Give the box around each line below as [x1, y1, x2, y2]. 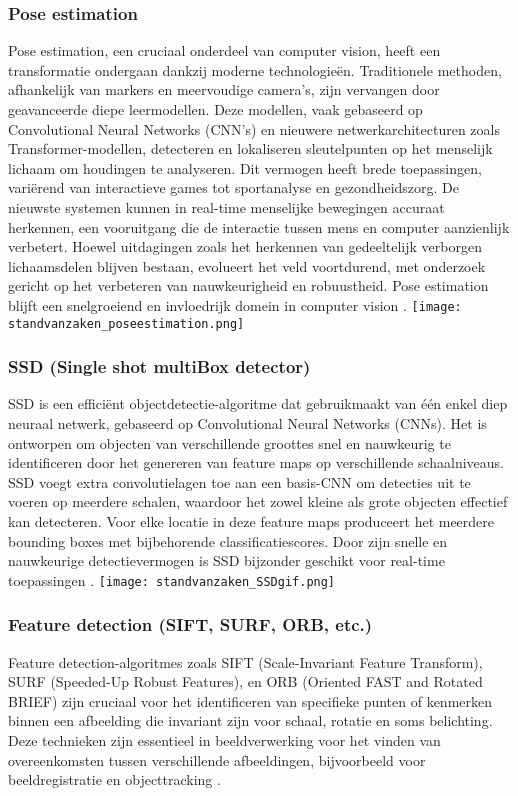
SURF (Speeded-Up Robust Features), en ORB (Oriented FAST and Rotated [8, 671, 483, 692]
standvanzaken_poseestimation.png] [8, 316, 245, 331]
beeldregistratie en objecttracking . [8, 769, 221, 790]
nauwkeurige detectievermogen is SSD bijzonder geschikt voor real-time [8, 550, 445, 571]
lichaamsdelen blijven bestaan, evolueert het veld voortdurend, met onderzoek [8, 255, 486, 276]
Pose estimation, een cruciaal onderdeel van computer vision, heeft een [8, 40, 441, 61]
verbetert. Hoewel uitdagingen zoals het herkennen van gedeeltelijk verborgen [8, 236, 482, 257]
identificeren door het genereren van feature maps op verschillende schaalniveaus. [8, 452, 504, 473]
